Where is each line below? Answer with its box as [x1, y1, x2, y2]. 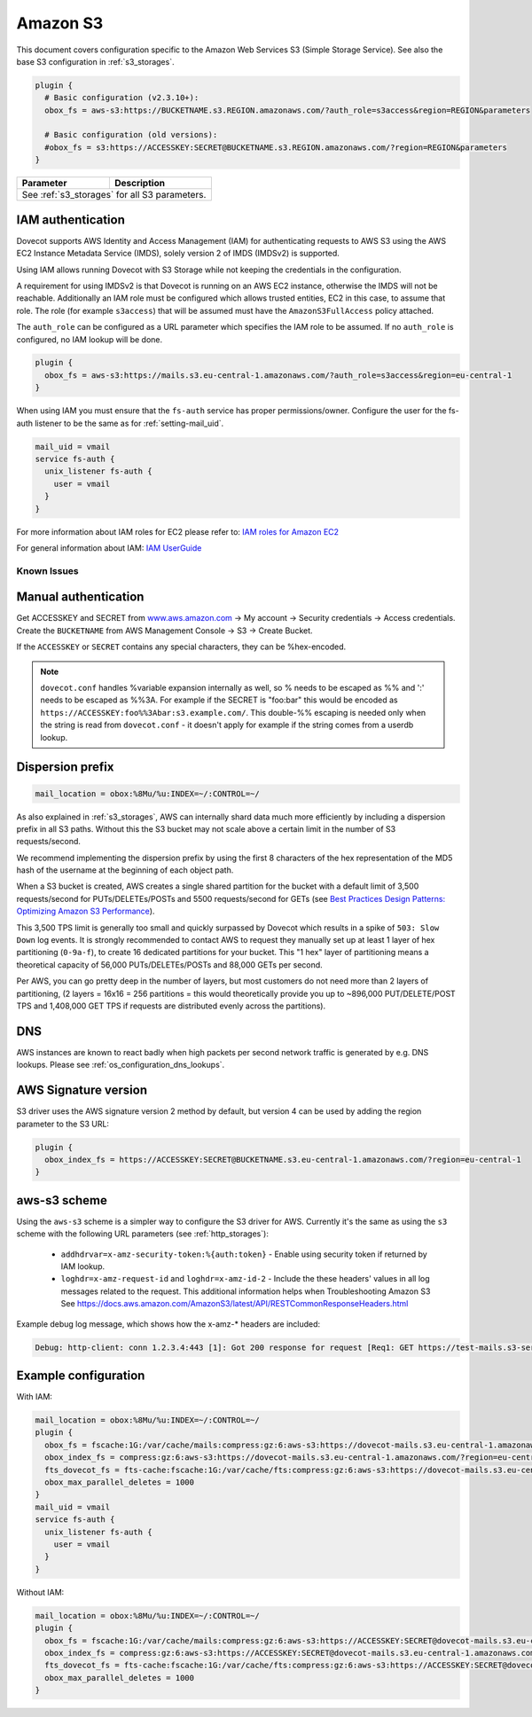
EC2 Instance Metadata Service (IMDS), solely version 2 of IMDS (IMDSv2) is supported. [16, 248, 340, 259]
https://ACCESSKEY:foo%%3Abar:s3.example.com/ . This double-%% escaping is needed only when [40, 707, 426, 717]
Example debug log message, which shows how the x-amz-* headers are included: [16, 1318, 321, 1329]
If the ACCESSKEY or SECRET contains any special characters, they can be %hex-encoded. [16, 641, 347, 652]
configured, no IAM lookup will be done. [16, 333, 163, 345]
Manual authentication [16, 590, 145, 605]
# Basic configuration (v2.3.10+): [44, 93, 199, 103]
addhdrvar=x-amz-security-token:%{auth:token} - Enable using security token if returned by [60, 1249, 427, 1259]
